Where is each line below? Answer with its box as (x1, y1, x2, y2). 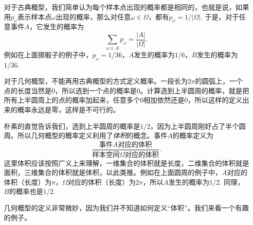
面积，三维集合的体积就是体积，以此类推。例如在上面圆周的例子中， (4, 167, 222, 177)
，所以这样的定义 (188, 95, 242, 105)
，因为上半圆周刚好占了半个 (150, 121, 239, 131)
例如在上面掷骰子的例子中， (4, 49, 92, 59)
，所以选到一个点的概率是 (55, 85, 137, 95)
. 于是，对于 (200, 11, 239, 21)
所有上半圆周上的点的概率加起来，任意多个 (4, 95, 140, 105)
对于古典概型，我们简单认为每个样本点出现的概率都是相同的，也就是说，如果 (4, 2, 249, 12)
